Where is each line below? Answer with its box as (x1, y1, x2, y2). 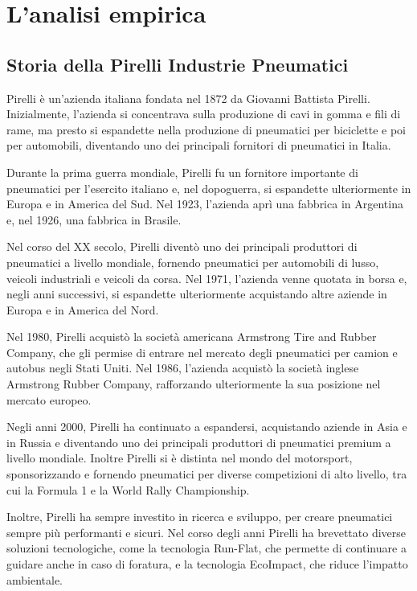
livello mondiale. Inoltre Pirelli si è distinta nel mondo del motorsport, (6, 449, 353, 466)
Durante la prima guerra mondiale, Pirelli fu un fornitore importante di (6, 163, 358, 180)
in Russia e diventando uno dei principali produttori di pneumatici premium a (6, 433, 391, 450)
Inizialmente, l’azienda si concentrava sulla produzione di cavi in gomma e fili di (6, 105, 401, 122)
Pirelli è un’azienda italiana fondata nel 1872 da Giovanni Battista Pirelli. (6, 89, 370, 106)
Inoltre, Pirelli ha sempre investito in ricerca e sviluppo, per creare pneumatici (6, 508, 393, 525)
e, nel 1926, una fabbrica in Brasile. (6, 211, 182, 228)
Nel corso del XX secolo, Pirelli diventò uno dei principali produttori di (6, 238, 358, 255)
